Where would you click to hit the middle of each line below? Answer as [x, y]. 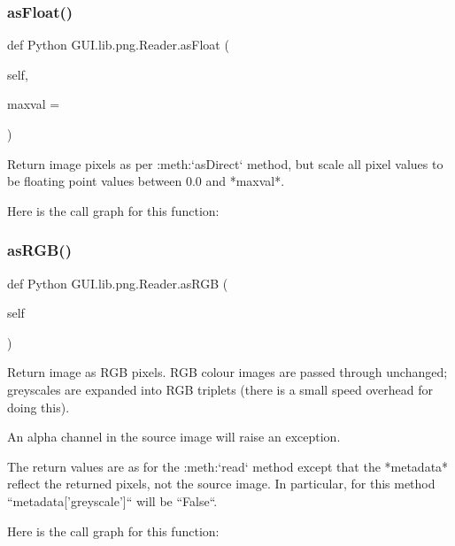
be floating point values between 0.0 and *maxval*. [146, 181]
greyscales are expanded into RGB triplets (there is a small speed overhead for [220, 389]
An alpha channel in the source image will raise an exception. [174, 437]
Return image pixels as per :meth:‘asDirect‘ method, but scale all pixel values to [225, 163]
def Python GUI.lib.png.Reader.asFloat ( [118, 45]
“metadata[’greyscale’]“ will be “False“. [112, 500]
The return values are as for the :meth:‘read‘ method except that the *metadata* [228, 466]
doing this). [39, 407]
